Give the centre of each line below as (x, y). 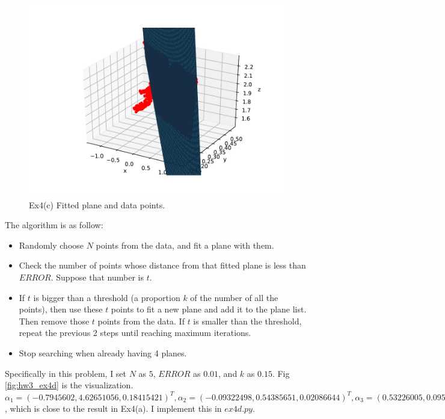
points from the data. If (141, 321)
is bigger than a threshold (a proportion (107, 297)
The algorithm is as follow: (54, 225)
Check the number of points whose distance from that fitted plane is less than (162, 265)
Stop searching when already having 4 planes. (103, 352)
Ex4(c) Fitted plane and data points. (97, 204)
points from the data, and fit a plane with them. (185, 245)
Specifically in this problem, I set (66, 373)
